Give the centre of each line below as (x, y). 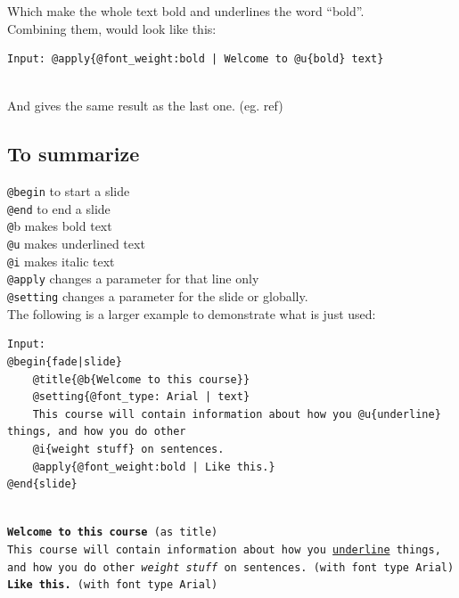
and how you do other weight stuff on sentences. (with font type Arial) (231, 567)
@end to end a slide (59, 208)
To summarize (74, 154)
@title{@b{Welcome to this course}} (141, 379)
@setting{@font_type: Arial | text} (141, 397)
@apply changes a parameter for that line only (133, 279)
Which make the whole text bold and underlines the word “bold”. (186, 11)
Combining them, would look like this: (112, 28)
